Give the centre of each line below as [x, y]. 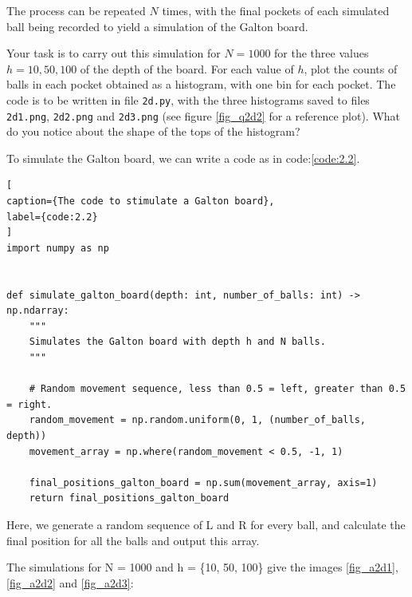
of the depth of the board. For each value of [187, 68]
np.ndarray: [38, 311]
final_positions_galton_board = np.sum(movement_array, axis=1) [203, 482]
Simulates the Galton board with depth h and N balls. [177, 342]
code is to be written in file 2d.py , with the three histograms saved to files [188, 99]
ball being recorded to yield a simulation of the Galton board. [157, 26]
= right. [29, 404]
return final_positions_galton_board [129, 498]
